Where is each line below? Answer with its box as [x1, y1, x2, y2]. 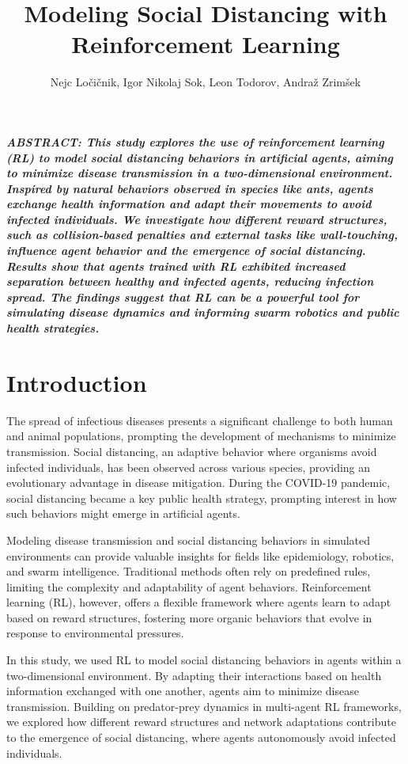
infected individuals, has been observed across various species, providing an [6, 458, 371, 475]
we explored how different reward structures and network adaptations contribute [6, 713, 396, 730]
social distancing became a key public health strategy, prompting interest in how [6, 489, 397, 506]
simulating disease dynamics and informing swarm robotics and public [6, 304, 399, 321]
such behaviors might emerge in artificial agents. [6, 505, 240, 522]
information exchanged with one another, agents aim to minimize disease [6, 682, 359, 699]
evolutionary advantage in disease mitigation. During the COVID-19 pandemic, [6, 474, 391, 491]
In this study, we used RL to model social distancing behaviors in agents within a [6, 652, 402, 668]
